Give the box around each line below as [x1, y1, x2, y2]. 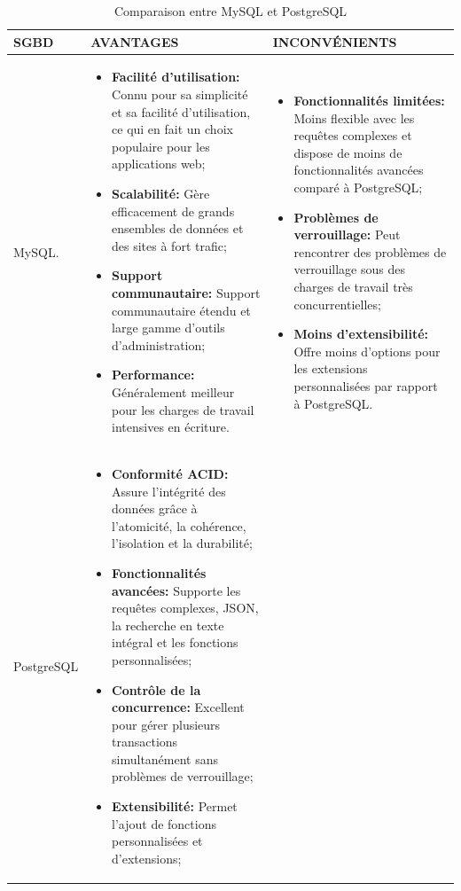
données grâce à [112, 499, 198, 518]
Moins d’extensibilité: [293, 324, 429, 343]
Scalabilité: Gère [112, 184, 210, 202]
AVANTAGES [90, 32, 179, 51]
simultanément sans [112, 749, 219, 768]
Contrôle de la [112, 680, 201, 699]
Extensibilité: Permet [112, 797, 238, 816]
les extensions [293, 359, 368, 378]
